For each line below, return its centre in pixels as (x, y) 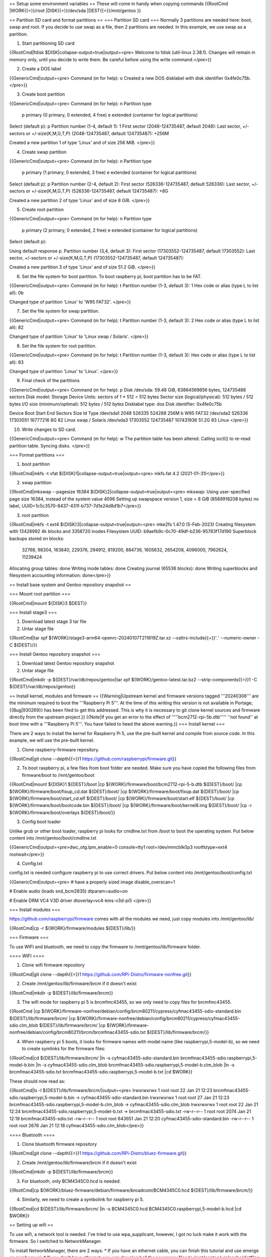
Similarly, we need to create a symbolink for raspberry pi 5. (83, 1200)
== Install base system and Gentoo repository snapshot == (70, 585)
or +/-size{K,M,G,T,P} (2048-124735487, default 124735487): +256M (97, 133)
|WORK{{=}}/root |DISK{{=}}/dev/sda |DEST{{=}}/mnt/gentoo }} (75, 11)
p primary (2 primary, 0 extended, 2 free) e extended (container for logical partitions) (110, 230)
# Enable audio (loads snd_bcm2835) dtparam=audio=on (69, 891)
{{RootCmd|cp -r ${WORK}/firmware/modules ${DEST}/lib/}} (72, 928)
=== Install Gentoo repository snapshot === (55, 654)
